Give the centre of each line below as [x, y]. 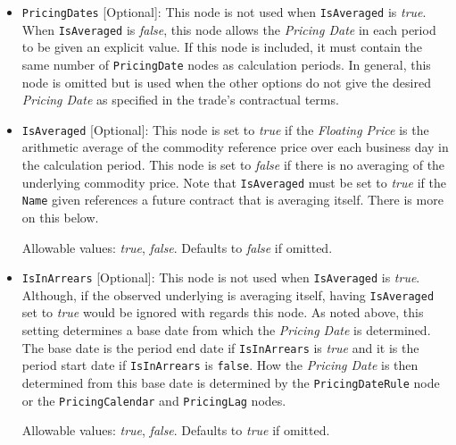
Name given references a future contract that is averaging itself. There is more [232, 200]
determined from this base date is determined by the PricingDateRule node [231, 382]
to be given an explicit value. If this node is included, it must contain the [222, 47]
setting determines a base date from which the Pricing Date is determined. [226, 330]
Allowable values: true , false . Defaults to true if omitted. [176, 430]
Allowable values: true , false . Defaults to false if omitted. [177, 247]
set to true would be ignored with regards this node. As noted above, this [223, 312]
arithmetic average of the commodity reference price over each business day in [235, 147]
